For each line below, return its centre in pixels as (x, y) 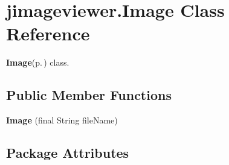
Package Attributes (68, 153)
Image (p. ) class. (38, 62)
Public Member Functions (89, 95)
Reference (48, 33)
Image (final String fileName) (62, 120)
